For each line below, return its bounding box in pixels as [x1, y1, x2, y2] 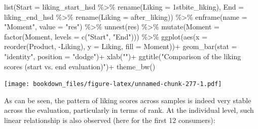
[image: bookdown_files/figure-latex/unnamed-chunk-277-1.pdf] [4, 80, 222, 88]
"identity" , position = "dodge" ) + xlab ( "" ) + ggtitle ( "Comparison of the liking [4, 51, 241, 61]
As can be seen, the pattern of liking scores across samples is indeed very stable [4, 95, 251, 105]
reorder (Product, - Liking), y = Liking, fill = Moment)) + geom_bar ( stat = [4, 41, 237, 52]
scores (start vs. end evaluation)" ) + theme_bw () [4, 61, 156, 71]
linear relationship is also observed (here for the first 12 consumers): [4, 115, 215, 125]
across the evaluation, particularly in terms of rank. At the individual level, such [4, 105, 254, 115]
